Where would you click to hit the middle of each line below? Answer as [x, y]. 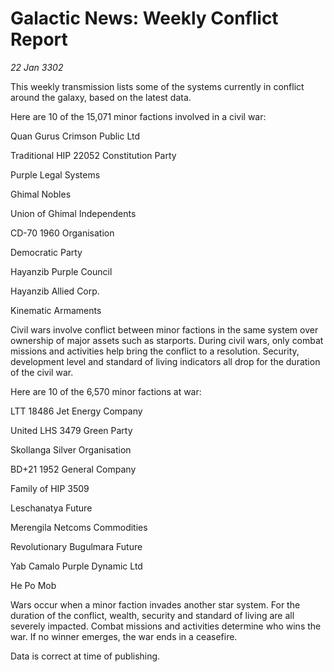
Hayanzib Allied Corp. [55, 291]
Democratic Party [46, 252]
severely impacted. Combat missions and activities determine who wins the [166, 626]
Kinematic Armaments [56, 310]
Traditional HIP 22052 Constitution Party [93, 155]
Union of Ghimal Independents [73, 213]
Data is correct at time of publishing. [85, 656]
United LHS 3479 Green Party [71, 430]
